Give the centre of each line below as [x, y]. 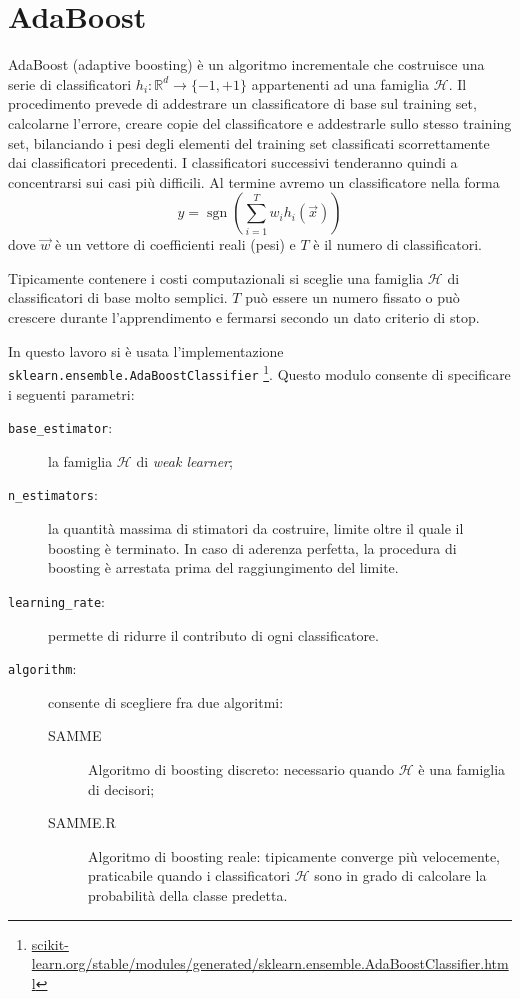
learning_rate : [56, 600]
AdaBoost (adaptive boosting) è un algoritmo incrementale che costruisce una [246, 64]
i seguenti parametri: [71, 393]
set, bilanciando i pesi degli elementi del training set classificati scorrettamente [249, 142]
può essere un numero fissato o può [352, 297]
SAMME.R [82, 822]
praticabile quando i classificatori [189, 875]
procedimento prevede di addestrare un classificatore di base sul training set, [242, 103]
